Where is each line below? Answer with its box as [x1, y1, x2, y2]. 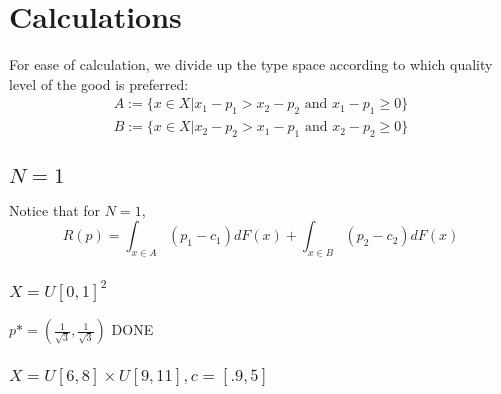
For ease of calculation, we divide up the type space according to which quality [9, 54, 493, 75]
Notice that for [9, 199, 101, 220]
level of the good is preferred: [9, 73, 189, 94]
